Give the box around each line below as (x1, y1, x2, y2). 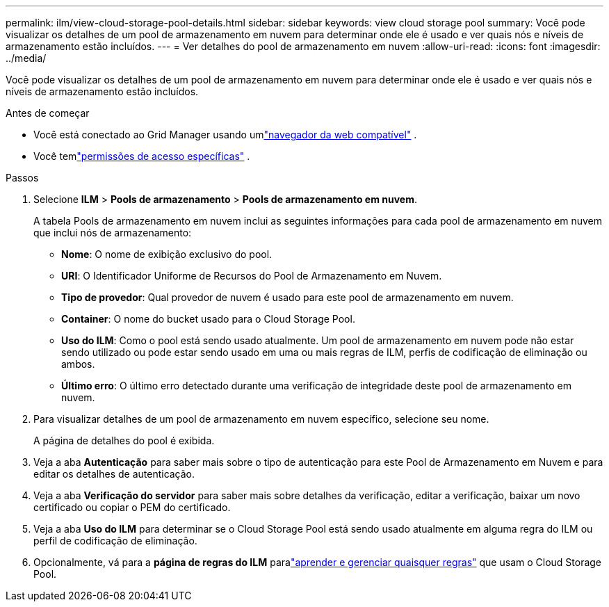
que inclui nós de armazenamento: (33, 227, 192, 238)
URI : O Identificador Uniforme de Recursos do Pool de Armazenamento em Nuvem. (61, 270, 442, 282)
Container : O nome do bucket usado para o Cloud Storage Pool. (61, 313, 355, 325)
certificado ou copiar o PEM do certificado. (33, 501, 231, 513)
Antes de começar (6, 107, 90, 119)
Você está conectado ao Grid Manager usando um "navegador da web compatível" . (33, 129, 417, 140)
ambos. (61, 358, 95, 370)
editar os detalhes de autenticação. (33, 468, 195, 480)
